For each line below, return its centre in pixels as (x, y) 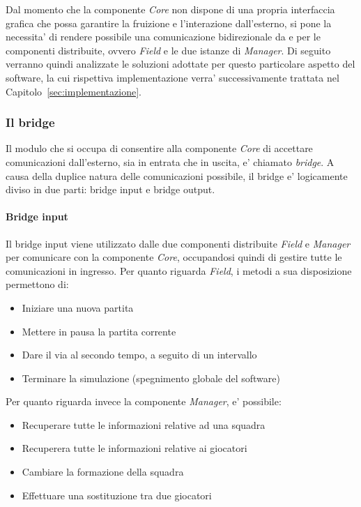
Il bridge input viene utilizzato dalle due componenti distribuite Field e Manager (178, 243)
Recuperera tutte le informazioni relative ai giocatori (135, 448)
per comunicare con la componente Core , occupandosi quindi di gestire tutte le (174, 257)
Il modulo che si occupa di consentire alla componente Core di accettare (159, 148)
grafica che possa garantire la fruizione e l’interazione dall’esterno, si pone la (169, 23)
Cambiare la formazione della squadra (103, 472)
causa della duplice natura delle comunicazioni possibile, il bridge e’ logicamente (177, 175)
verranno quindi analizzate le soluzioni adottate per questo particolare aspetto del (180, 64)
